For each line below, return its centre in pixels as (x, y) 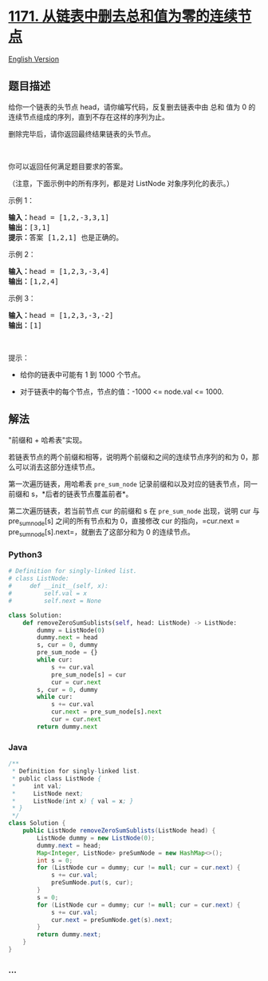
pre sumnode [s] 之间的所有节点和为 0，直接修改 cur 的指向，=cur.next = (124, 522)
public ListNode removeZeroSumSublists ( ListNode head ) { (119, 831)
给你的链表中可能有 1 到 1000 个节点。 (82, 374)
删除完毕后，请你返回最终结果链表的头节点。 (82, 133)
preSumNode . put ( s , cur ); (92, 883)
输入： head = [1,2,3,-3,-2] (61, 315)
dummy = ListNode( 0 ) (71, 630)
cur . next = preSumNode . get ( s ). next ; (112, 919)
